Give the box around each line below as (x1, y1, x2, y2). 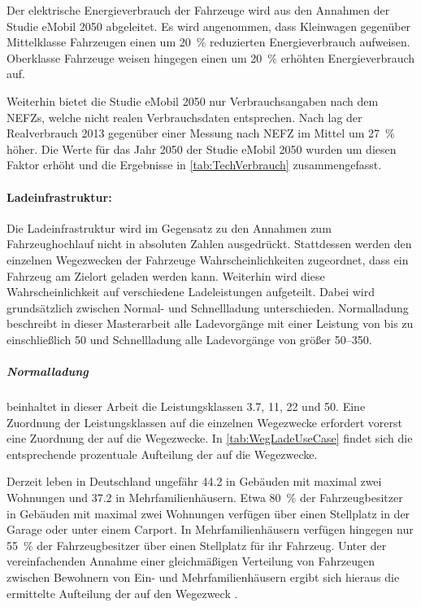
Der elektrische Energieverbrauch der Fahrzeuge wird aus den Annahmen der (7, 2, 390, 18)
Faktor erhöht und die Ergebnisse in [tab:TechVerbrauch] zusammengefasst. (7, 156, 382, 173)
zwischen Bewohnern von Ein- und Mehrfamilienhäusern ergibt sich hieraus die (7, 568, 400, 585)
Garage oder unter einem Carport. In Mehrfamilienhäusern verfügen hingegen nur (7, 521, 414, 538)
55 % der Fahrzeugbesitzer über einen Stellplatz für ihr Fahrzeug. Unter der (7, 536, 387, 553)
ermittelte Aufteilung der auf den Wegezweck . (7, 584, 238, 601)
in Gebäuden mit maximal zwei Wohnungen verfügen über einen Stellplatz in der (7, 504, 410, 522)
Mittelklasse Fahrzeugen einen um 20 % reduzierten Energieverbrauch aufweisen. (7, 33, 410, 50)
